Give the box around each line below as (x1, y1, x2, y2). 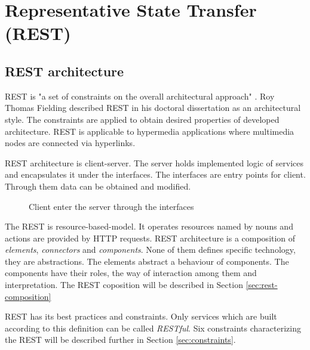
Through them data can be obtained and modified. (5, 179, 191, 192)
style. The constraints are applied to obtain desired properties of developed (5, 113, 280, 125)
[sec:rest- (245, 278, 278, 291)
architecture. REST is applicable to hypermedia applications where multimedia (5, 125, 294, 137)
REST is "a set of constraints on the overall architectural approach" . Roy (5, 89, 275, 102)
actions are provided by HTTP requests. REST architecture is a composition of (5, 231, 296, 244)
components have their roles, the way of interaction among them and (5, 267, 257, 279)
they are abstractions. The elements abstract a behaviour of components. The (5, 255, 289, 267)
